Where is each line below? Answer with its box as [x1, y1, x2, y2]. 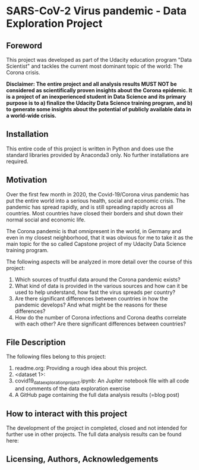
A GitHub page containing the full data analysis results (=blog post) [14, 391, 180, 399]
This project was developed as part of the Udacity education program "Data [6, 57, 192, 63]
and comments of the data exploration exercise [14, 385, 131, 392]
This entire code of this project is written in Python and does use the [6, 145, 174, 152]
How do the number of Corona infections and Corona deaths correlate [14, 314, 187, 321]
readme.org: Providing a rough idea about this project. [14, 365, 147, 372]
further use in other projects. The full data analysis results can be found [6, 431, 182, 438]
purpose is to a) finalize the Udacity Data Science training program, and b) [6, 99, 193, 106]
